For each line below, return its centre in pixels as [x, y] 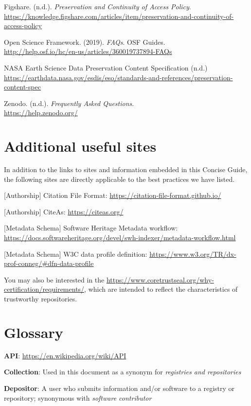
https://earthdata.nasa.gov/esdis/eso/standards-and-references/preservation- [118, 77]
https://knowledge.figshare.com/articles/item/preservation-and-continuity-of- [119, 16]
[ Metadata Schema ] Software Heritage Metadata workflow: [91, 228]
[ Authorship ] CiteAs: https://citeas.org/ [64, 211]
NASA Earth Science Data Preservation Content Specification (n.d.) [106, 67]
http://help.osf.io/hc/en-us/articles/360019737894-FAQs [88, 51]
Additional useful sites [80, 146]
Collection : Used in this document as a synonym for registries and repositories [123, 372]
